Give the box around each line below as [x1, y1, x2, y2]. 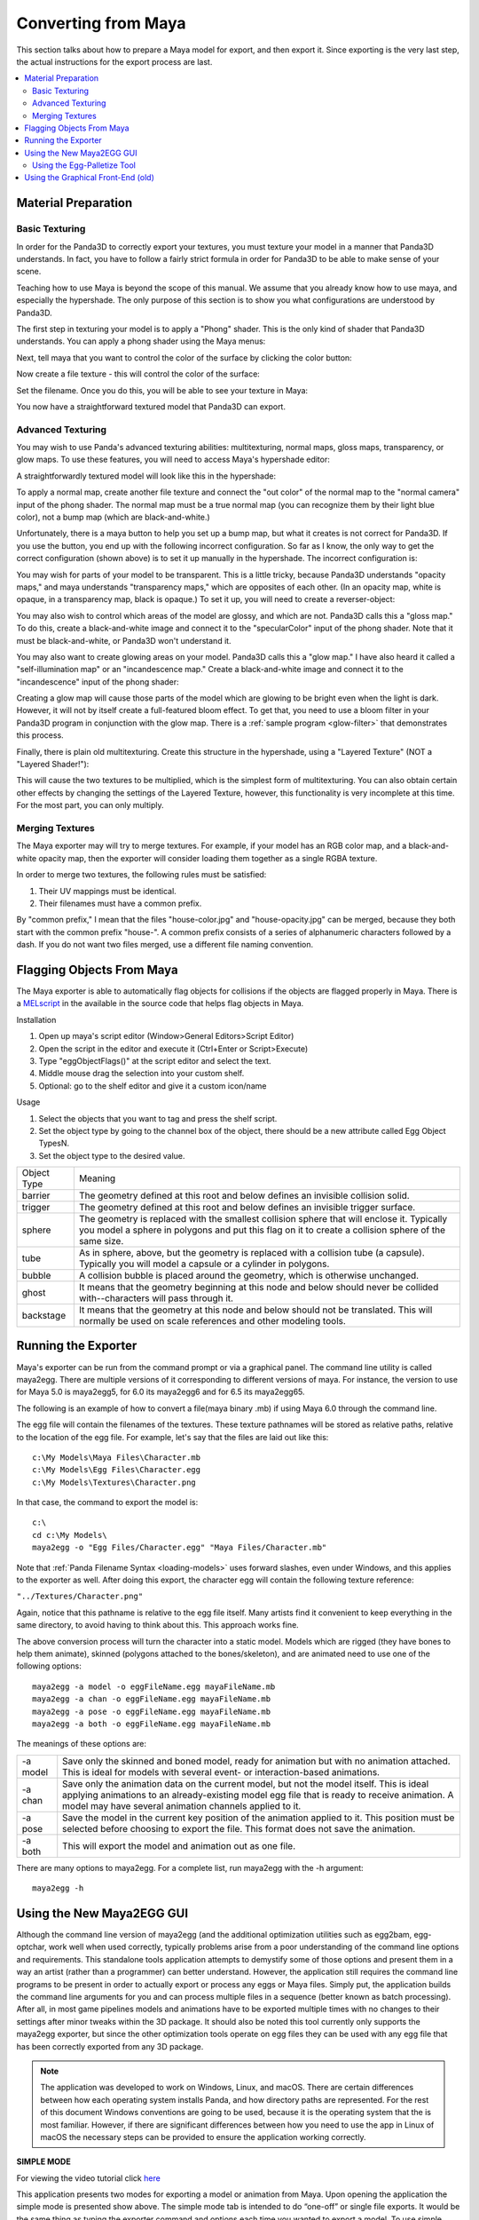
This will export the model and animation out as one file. [62, 1839, 296, 1851]
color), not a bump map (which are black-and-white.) [16, 511, 210, 522]
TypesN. [38, 1138, 70, 1149]
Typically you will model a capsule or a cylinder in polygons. [78, 1257, 330, 1270]
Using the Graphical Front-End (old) [24, 172, 155, 183]
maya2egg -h [32, 1883, 84, 1893]
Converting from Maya [16, 13, 186, 33]
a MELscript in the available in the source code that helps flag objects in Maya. [16, 998, 304, 1009]
